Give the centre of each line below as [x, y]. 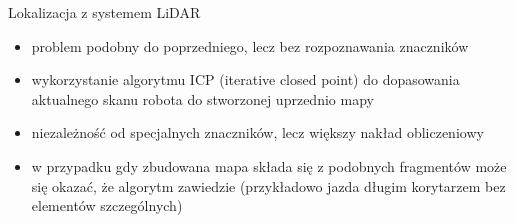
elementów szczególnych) [107, 205]
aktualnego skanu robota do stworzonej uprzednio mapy [202, 98]
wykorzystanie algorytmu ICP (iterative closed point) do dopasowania [245, 79]
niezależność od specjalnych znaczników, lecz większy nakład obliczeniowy [257, 132]
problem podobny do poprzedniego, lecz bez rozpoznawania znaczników [250, 45]
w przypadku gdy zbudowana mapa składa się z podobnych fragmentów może [269, 165]
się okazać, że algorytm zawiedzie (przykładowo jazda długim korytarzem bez [268, 185]
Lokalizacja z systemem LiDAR [104, 12]
